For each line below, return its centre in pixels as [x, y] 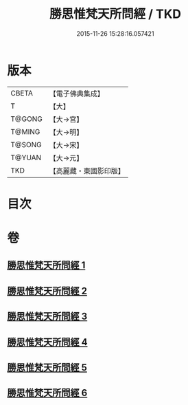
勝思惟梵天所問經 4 [47, 342]
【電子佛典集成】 [77, 94]
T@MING [25, 131]
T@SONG [26, 144]
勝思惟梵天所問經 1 [46, 265]
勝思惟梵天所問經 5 [47, 368]
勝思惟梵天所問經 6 [47, 393]
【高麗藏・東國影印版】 [87, 171]
